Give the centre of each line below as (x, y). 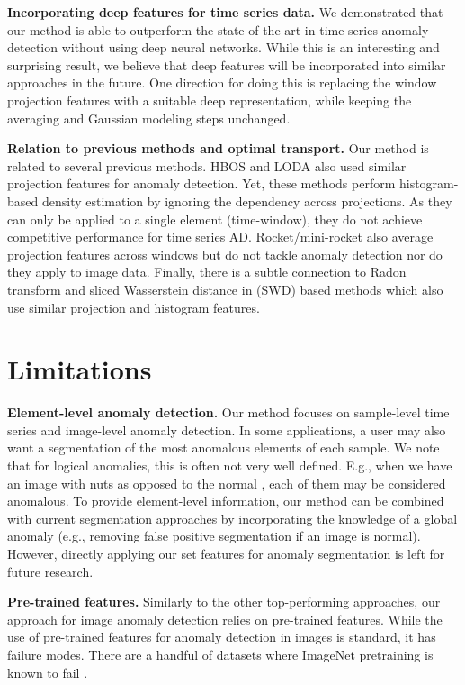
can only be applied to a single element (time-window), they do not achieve (215, 219)
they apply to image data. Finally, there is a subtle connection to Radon (207, 272)
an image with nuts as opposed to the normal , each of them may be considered (227, 483)
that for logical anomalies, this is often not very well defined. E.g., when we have (230, 465)
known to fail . (48, 672)
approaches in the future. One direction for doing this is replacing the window (222, 82)
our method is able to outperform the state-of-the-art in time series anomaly (218, 29)
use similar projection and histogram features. (134, 307)
